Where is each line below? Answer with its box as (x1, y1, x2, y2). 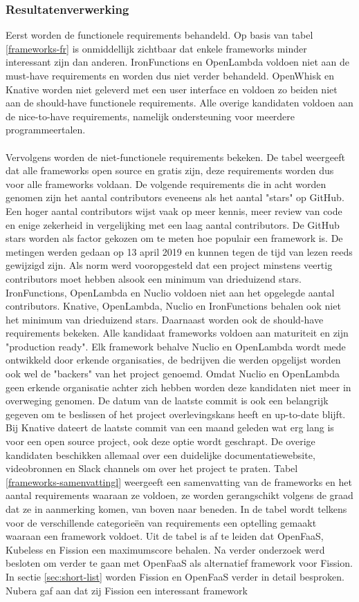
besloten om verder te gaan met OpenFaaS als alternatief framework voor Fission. (6, 556, 353, 570)
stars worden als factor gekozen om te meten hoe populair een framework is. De (6, 231, 343, 245)
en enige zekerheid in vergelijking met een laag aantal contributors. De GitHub (6, 217, 340, 232)
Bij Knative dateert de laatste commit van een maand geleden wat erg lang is (6, 420, 334, 435)
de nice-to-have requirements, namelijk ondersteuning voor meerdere (6, 109, 295, 123)
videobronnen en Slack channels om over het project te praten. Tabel (6, 461, 298, 476)
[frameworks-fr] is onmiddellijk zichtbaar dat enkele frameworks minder (6, 41, 307, 55)
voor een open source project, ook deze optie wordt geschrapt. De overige (6, 434, 315, 449)
